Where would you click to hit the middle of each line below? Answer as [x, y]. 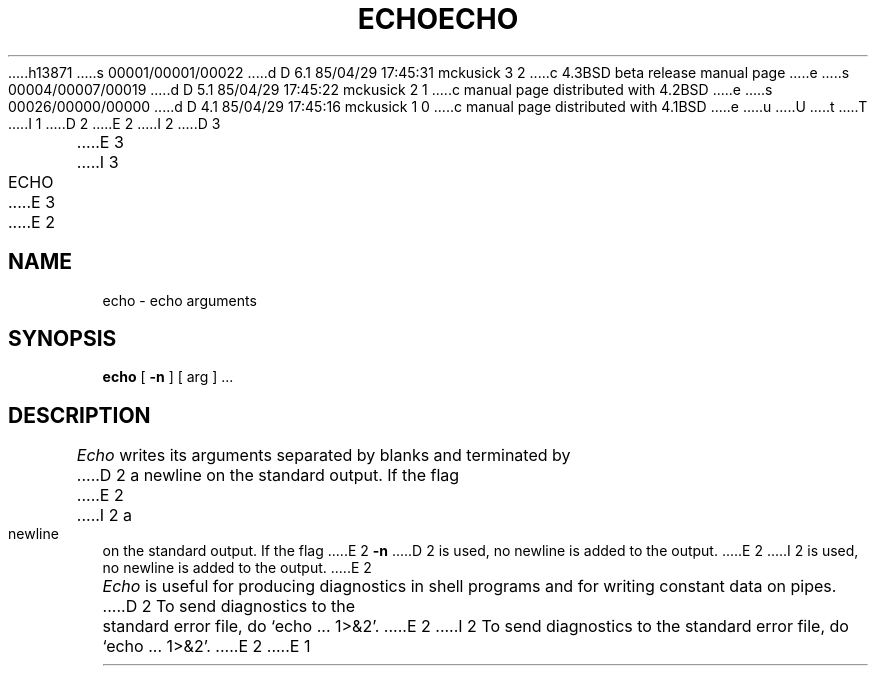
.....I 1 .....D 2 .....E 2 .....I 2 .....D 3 [114, 123]
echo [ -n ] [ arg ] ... [168, 377]
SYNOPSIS [62, 339]
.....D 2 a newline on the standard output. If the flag [268, 475]
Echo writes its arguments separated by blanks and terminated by [323, 455]
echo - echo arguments [179, 300]
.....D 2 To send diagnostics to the [228, 606]
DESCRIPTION [79, 415]
